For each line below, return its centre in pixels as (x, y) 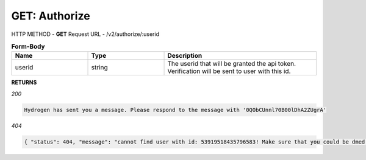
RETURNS (24, 83)
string (99, 68)
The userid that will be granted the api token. (231, 64)
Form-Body (28, 47)
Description (185, 56)
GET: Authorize (51, 16)
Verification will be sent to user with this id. (229, 71)
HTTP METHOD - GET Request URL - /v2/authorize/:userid (85, 34)
